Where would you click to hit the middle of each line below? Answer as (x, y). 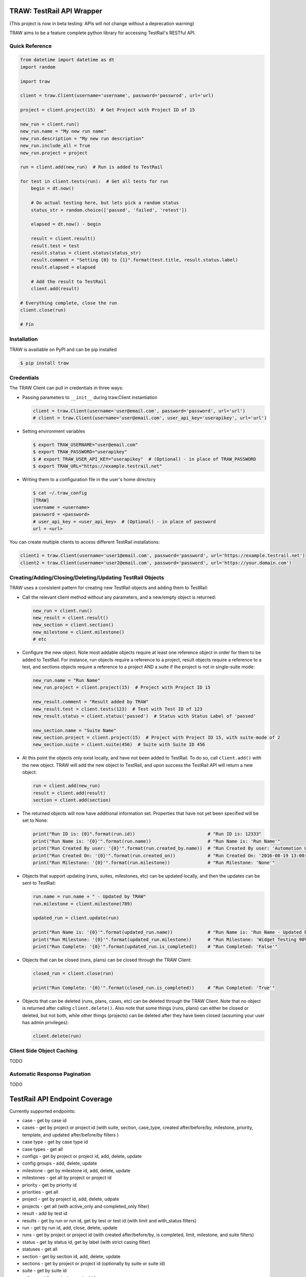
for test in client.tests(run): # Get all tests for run (94, 182)
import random (38, 67)
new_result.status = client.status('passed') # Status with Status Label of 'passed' (145, 716)
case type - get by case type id (55, 1142)
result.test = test (55, 246)
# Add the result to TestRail (69, 281)
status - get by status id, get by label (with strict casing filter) (86, 1242)
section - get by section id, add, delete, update (71, 1256)
